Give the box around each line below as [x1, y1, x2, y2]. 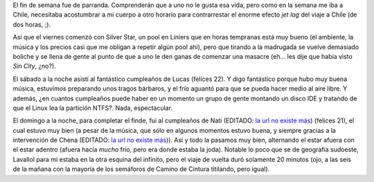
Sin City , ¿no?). [12, 62, 57, 71]
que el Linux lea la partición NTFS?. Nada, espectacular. [12, 104, 173, 112]
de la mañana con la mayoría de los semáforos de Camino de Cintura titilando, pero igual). [12, 165, 270, 173]
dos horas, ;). [12, 20, 51, 28]
